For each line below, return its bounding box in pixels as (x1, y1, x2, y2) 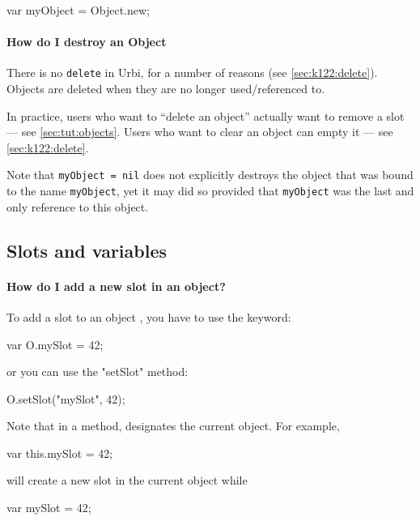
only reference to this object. (6, 198, 149, 215)
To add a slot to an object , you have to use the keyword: (6, 308, 291, 325)
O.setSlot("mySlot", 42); (6, 390, 125, 407)
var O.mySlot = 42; (6, 335, 104, 352)
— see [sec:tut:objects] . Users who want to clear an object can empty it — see (6, 123, 393, 140)
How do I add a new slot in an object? (6, 277, 226, 294)
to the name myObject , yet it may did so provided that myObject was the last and (6, 182, 414, 199)
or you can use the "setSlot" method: (6, 363, 189, 380)
